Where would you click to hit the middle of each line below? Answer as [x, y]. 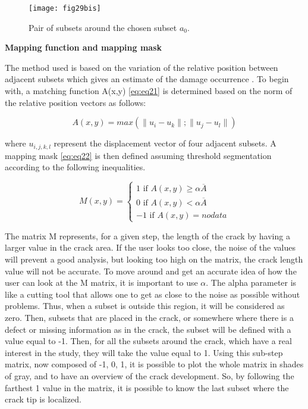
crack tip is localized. [43, 399]
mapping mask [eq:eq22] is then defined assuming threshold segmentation [138, 155]
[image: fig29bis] [65, 8]
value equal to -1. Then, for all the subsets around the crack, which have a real [148, 341]
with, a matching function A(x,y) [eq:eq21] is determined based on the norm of [149, 91]
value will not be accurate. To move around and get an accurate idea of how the [151, 271]
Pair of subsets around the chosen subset [103, 27]
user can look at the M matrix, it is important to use [101, 282]
